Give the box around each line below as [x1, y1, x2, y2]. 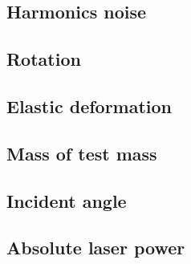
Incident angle [6, 188, 127, 213]
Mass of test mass [6, 140, 157, 165]
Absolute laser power [6, 235, 185, 260]
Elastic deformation [6, 93, 173, 118]
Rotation [6, 47, 81, 71]
